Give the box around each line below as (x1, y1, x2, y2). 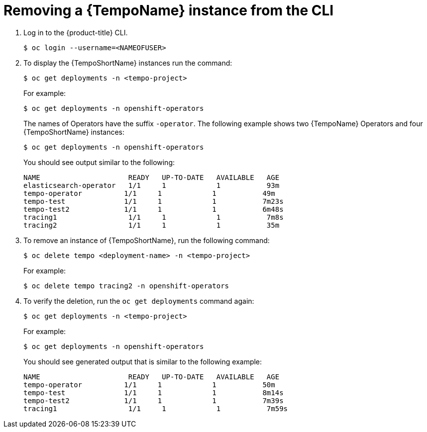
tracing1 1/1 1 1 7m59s (23, 404, 288, 413)
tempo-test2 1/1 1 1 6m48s (23, 205, 284, 213)
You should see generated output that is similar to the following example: (23, 357, 262, 366)
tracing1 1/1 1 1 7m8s (23, 213, 284, 221)
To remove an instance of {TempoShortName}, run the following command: (23, 236, 270, 245)
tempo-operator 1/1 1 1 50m (23, 380, 275, 389)
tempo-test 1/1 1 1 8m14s (23, 388, 284, 397)
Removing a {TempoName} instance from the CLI (3, 2, 334, 19)
